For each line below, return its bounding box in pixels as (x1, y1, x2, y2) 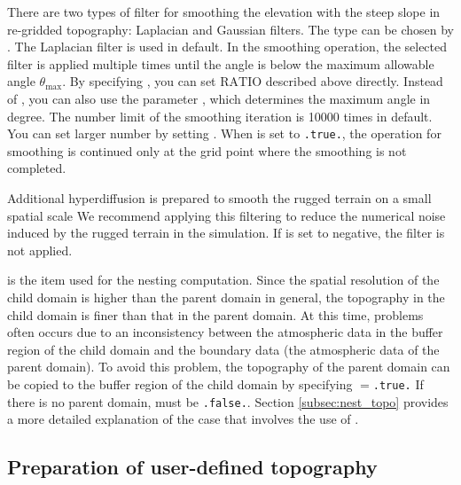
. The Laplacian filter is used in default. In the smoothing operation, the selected (7, 37, 448, 56)
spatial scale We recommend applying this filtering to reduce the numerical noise (7, 206, 446, 224)
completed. (7, 159, 66, 177)
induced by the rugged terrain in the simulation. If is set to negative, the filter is (7, 223, 445, 242)
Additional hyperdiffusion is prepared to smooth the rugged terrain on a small (7, 189, 432, 207)
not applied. (7, 240, 73, 259)
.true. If (372, 374, 424, 393)
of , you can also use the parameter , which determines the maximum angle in (7, 89, 431, 107)
